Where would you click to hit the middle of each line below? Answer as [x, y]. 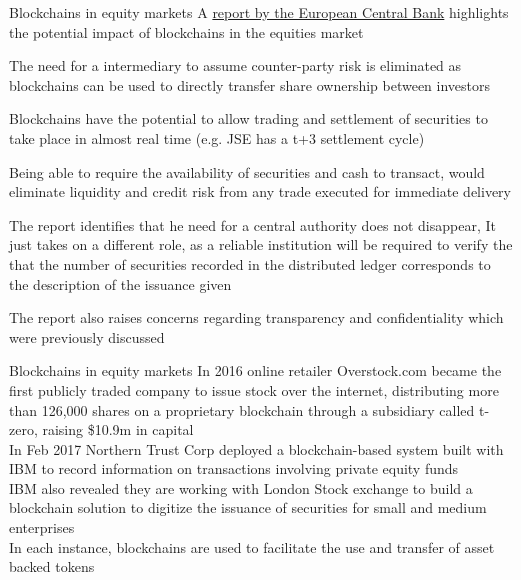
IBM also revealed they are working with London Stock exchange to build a [241, 487]
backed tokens [52, 566]
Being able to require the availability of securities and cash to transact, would [247, 171]
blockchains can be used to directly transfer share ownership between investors [250, 84]
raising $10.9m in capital [118, 429]
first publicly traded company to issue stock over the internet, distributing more [254, 389]
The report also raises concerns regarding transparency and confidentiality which [256, 317]
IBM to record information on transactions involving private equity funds [234, 468]
